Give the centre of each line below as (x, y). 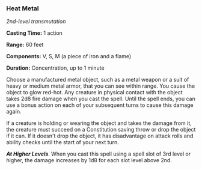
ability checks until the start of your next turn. (63, 142)
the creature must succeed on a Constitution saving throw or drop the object (101, 130)
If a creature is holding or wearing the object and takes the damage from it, (99, 123)
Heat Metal (23, 8)
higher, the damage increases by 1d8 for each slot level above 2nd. (89, 160)
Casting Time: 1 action (35, 33)
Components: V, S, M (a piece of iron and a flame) (69, 56)
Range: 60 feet (25, 45)
